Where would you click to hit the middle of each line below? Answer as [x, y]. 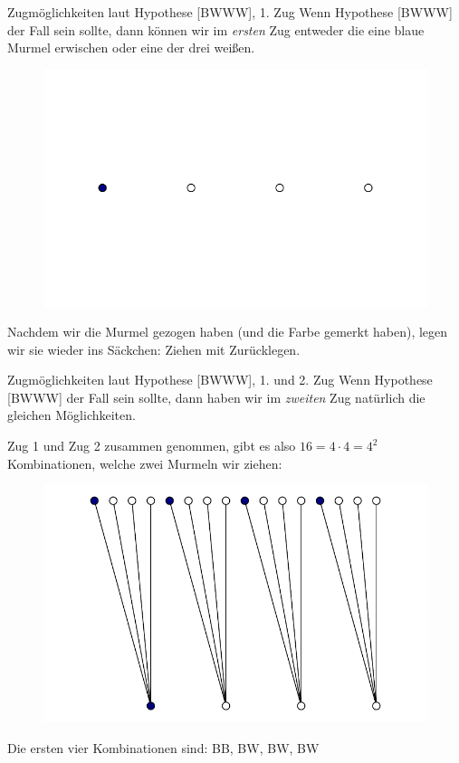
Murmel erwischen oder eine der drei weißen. [131, 48]
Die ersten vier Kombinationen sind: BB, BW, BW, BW [163, 747]
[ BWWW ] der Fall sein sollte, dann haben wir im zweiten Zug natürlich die [216, 397]
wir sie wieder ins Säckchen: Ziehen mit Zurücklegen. [154, 349]
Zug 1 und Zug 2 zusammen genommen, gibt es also [152, 446]
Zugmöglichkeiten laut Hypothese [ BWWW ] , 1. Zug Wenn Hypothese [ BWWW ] [230, 12]
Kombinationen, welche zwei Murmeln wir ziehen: [145, 463]
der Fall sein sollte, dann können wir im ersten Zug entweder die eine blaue [216, 29]
